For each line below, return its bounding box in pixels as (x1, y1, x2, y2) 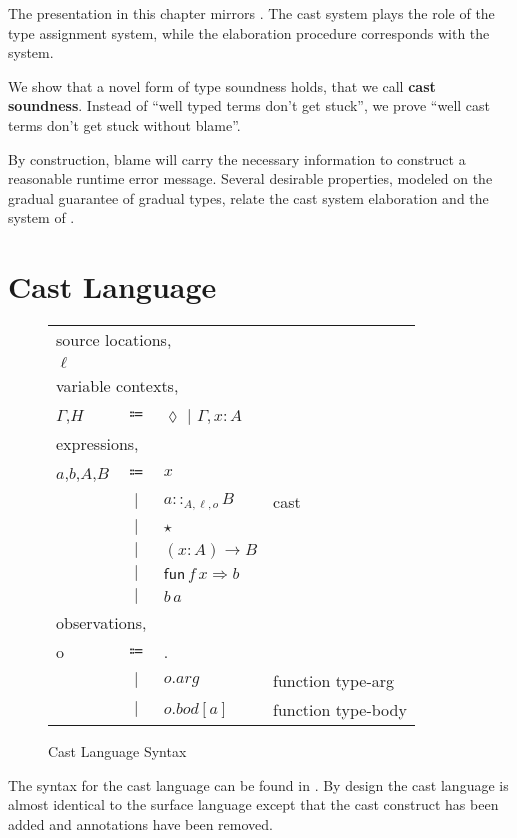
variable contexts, (56, 374, 179, 398)
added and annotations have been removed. (8, 813, 273, 834)
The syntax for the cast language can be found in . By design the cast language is (8, 774, 509, 795)
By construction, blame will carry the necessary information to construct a (8, 148, 466, 169)
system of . (8, 207, 75, 228)
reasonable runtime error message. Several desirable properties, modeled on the (8, 168, 493, 189)
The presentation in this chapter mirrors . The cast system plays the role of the (8, 3, 495, 23)
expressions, (56, 432, 139, 456)
